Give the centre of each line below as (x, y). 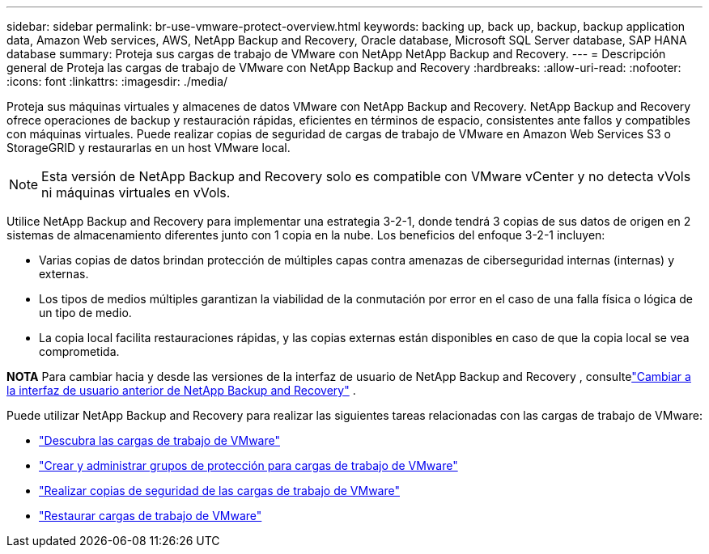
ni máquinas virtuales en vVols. (136, 192)
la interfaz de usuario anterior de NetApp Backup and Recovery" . (181, 390)
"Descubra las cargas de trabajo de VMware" (159, 440)
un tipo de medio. (85, 313)
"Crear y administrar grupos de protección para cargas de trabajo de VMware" (248, 465)
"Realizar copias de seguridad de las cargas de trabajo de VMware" (219, 491)
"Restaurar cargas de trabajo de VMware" (151, 516)
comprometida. (79, 351)
